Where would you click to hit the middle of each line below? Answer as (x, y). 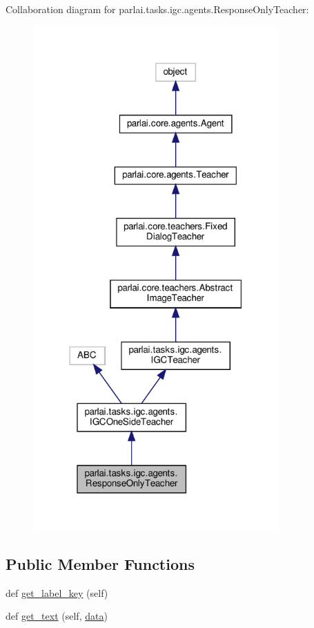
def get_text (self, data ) (57, 616)
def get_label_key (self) (57, 592)
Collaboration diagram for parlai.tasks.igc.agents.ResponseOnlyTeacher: (157, 9)
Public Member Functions (100, 563)
